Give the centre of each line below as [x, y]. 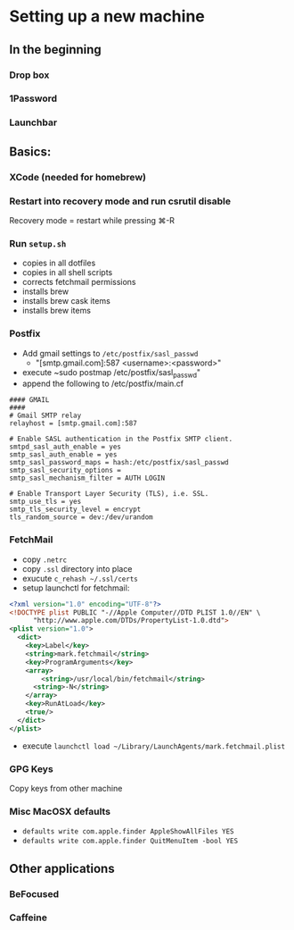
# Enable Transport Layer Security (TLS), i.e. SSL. [109, 494]
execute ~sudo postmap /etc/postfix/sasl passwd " [111, 373]
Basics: [30, 151]
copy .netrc [45, 559]
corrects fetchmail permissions [79, 282]
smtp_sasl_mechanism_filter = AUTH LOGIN [87, 478]
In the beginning [56, 50]
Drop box [29, 75]
